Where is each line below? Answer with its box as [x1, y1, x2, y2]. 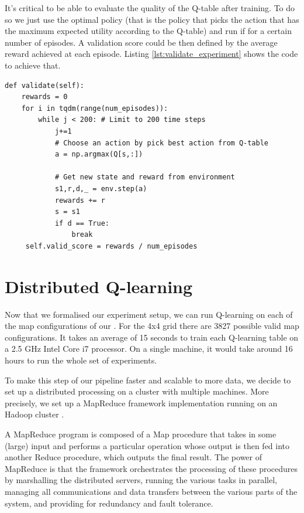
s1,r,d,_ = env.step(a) [54, 184, 147, 193]
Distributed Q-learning [5, 274, 193, 298]
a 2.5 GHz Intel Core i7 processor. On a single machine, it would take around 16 [5, 342, 293, 355]
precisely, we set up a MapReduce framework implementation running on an [5, 396, 278, 409]
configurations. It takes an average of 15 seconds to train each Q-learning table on [5, 331, 299, 343]
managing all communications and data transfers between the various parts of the [5, 485, 298, 497]
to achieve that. [5, 59, 61, 71]
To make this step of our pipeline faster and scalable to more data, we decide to [5, 373, 291, 386]
